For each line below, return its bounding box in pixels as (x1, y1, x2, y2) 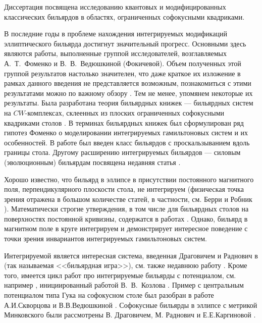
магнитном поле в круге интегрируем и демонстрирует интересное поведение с (4, 223, 248, 234)
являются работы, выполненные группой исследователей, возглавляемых (4, 48, 227, 59)
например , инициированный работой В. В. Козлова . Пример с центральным (4, 280, 244, 290)
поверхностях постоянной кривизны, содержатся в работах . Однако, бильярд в (4, 213, 248, 224)
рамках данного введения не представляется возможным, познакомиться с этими (4, 78, 251, 88)
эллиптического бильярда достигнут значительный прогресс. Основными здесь (4, 38, 246, 48)
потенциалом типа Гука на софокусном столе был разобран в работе (4, 290, 214, 300)
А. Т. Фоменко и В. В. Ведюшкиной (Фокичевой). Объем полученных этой (4, 58, 241, 68)
